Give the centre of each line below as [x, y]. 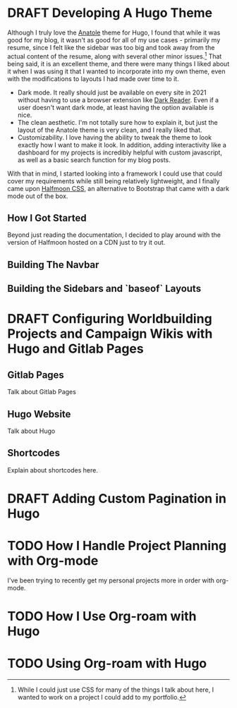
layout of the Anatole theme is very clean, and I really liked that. [110, 130]
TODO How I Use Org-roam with [102, 617]
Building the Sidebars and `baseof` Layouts [104, 289]
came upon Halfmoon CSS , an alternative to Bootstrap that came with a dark [118, 188]
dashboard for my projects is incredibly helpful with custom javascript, [120, 152]
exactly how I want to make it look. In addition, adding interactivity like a [122, 145]
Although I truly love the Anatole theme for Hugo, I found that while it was [114, 32]
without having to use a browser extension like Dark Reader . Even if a [118, 99]
